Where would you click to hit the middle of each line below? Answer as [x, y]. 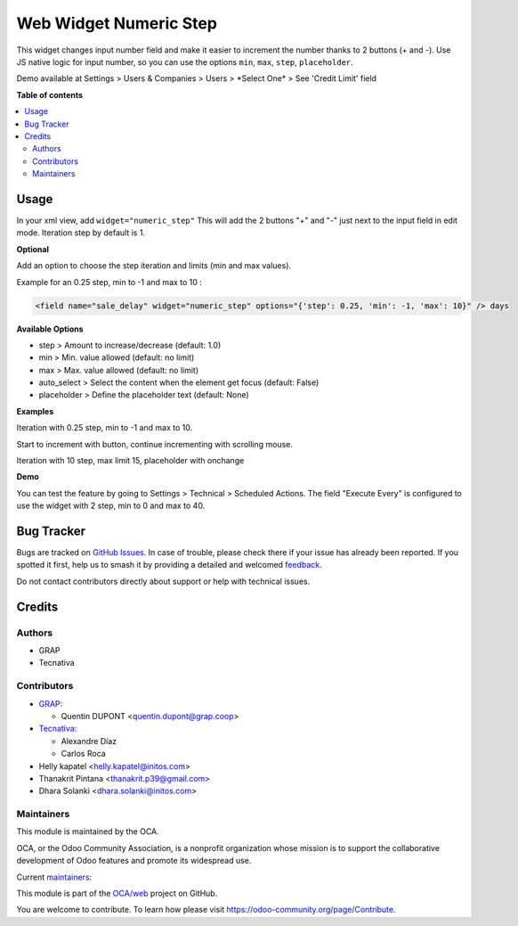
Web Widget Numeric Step [117, 23]
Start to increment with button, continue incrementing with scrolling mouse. [155, 444]
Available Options [50, 329]
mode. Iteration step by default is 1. [81, 233]
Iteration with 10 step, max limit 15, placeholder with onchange [130, 461]
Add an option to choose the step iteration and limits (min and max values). [154, 266]
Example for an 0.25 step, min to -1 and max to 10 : [109, 282]
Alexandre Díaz [89, 741]
